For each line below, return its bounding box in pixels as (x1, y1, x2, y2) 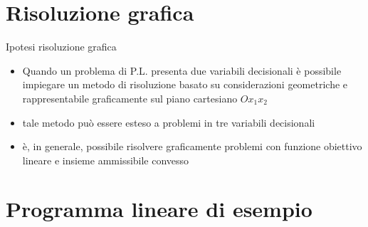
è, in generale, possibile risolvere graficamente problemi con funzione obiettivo (22, 139, 362, 154)
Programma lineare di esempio (6, 194, 312, 223)
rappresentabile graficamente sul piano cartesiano (22, 90, 238, 105)
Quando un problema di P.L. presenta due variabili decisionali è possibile (22, 63, 342, 78)
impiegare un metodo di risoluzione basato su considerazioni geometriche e (22, 77, 348, 92)
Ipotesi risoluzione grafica (6, 39, 117, 54)
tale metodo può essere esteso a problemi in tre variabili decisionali (22, 115, 315, 130)
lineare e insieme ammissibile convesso (22, 152, 189, 167)
